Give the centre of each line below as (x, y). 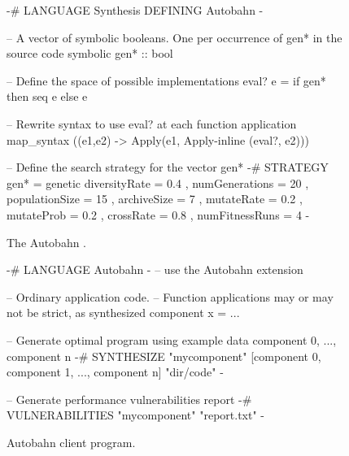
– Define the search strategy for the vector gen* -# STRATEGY (168, 167)
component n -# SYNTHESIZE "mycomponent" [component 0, (164, 356)
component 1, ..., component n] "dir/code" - (115, 372)
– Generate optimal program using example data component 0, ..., (172, 339)
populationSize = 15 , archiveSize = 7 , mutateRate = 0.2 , (155, 199)
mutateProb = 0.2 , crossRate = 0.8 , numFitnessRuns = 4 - (158, 214)
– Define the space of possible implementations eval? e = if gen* (166, 80)
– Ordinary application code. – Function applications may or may (170, 296)
